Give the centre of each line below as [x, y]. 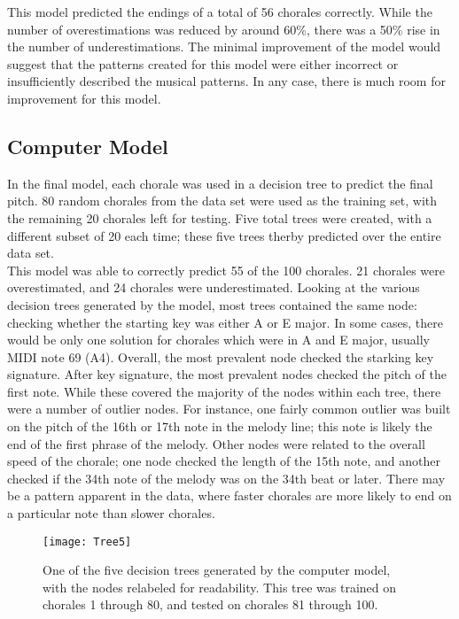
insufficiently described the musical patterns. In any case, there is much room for [226, 81]
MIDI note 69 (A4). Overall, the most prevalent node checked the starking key [221, 356]
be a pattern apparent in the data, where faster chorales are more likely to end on [229, 495]
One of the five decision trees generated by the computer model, [217, 570]
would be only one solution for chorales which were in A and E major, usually [218, 340]
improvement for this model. [84, 98]
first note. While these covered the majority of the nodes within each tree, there [224, 391]
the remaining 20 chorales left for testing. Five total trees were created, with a [220, 217]
